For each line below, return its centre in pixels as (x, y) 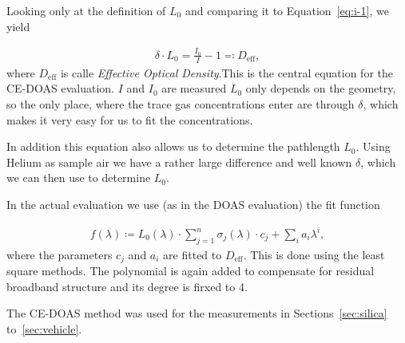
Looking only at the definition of (86, 10)
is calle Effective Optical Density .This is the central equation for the (226, 72)
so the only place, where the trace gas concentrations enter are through (181, 103)
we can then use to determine (79, 177)
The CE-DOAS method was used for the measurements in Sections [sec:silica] (197, 313)
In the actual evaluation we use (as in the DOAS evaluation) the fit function (193, 204)
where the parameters (60, 254)
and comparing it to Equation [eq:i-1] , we (287, 10)
